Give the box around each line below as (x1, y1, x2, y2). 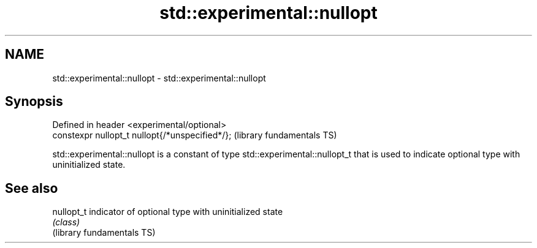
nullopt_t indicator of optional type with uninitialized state (52, 206, 283, 217)
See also (5, 180, 58, 196)
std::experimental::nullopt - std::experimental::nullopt (52, 72, 266, 83)
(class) (52, 217, 80, 228)
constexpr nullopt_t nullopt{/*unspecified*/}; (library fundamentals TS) (52, 130, 337, 141)
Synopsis (5, 94, 63, 110)
